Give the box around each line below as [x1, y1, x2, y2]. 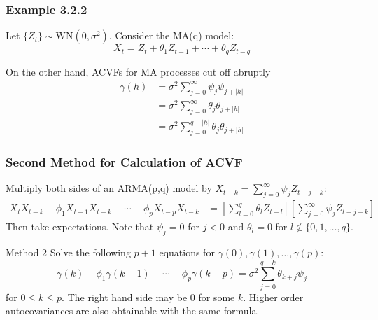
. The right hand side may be [62, 289, 188, 304]
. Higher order [243, 289, 304, 304]
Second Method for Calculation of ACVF [6, 153, 243, 171]
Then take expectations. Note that [6, 219, 154, 234]
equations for [159, 245, 215, 260]
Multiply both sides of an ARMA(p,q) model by [6, 181, 212, 195]
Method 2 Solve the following [6, 245, 131, 260]
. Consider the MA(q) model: [108, 28, 234, 43]
